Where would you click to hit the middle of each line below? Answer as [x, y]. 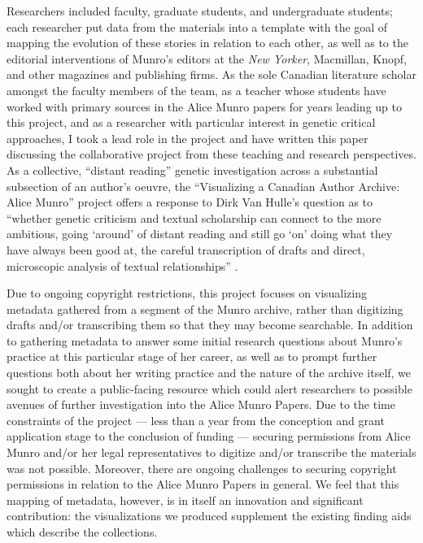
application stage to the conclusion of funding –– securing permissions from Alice [209, 436]
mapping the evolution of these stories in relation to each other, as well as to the [207, 43]
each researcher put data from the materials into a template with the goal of [197, 26]
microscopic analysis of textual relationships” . [122, 265]
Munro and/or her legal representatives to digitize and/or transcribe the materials [211, 452]
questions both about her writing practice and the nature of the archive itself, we [209, 373]
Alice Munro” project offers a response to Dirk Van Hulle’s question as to [190, 202]
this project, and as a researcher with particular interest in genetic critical [191, 122]
